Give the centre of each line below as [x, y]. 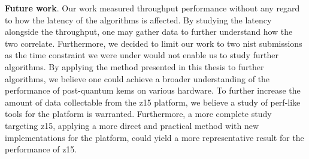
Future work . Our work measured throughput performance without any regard [152, 8]
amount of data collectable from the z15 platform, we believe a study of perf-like [153, 102]
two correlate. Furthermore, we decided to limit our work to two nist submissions [154, 43]
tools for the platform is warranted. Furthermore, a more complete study [138, 114]
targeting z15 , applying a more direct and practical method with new [132, 125]
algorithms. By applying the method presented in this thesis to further [134, 66]
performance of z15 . [41, 149]
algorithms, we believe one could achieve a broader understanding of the [137, 78]
